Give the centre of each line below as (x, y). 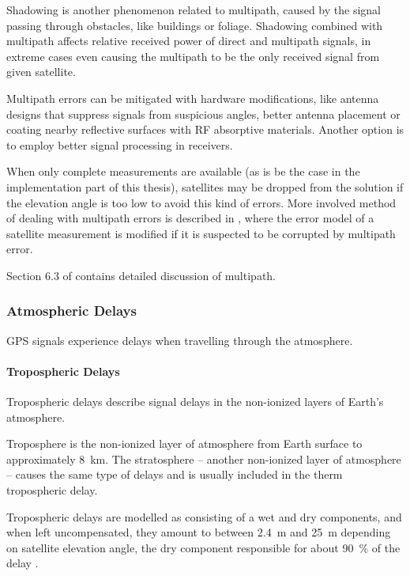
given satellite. (41, 72)
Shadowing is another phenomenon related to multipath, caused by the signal (194, 9)
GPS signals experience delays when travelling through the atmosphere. (180, 340)
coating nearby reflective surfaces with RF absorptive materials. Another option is (205, 129)
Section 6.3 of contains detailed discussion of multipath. (141, 275)
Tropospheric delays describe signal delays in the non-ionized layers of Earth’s (195, 402)
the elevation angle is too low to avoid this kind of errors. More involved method (201, 202)
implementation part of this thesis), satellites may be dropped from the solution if (205, 186)
